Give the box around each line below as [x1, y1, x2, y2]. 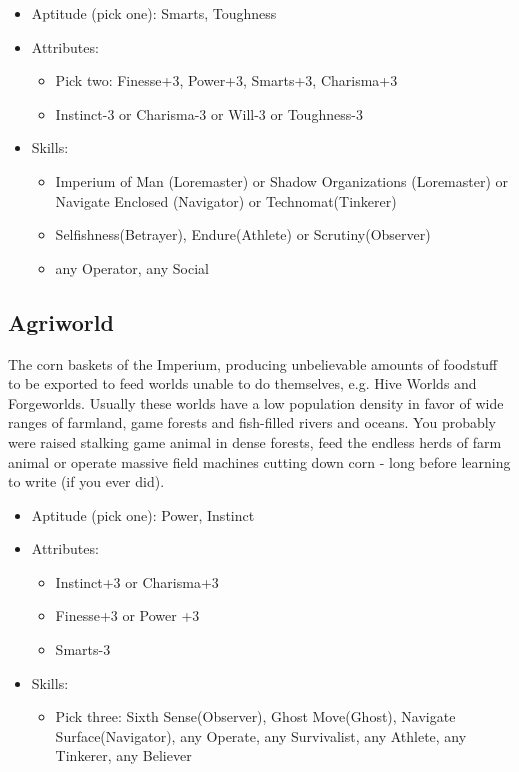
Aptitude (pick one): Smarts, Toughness [31, 3, 277, 23]
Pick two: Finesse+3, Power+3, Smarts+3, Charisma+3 [55, 70, 398, 91]
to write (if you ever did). [8, 471, 165, 492]
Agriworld [8, 306, 114, 337]
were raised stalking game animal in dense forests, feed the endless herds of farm [8, 431, 502, 452]
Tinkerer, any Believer [55, 745, 192, 766]
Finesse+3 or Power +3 [55, 605, 200, 626]
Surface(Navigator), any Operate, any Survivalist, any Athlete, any [55, 725, 467, 746]
